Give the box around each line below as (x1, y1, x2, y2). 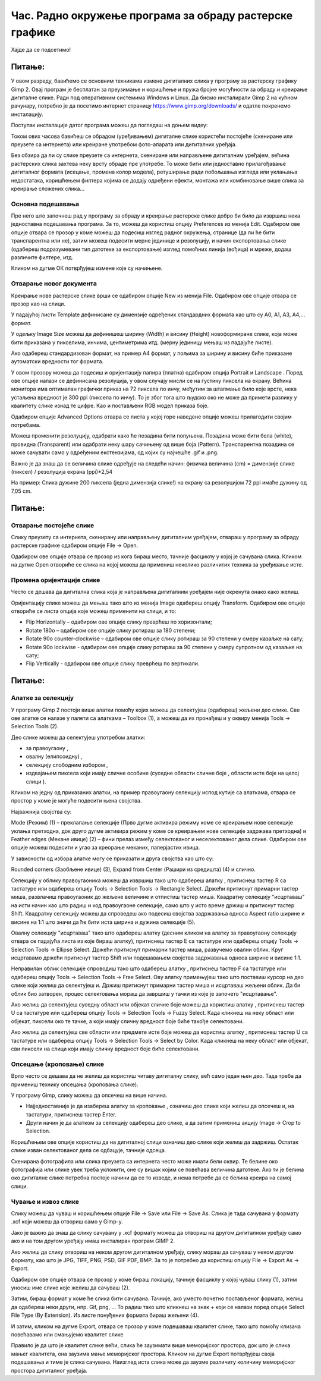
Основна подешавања (11, 200, 80, 208)
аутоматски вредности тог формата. (11, 358, 104, 365)
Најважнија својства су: (11, 808, 72, 815)
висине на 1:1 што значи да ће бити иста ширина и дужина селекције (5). (11, 918, 196, 926)
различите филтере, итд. (11, 254, 74, 261)
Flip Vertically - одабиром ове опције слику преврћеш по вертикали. (26, 660, 200, 667)
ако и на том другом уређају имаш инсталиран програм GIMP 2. (11, 1237, 175, 1245)
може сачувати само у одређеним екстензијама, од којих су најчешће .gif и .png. (11, 449, 219, 456)
